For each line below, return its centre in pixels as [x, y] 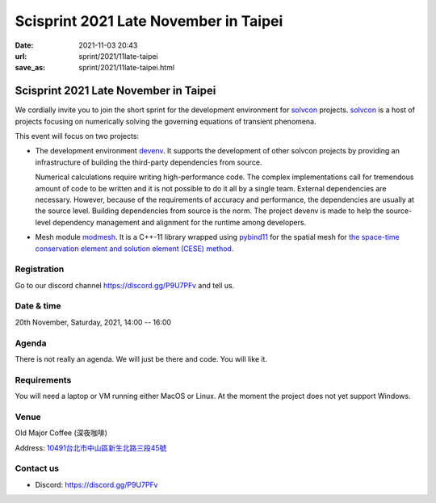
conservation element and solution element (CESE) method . [134, 248]
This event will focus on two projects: [77, 136]
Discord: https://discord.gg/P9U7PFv [96, 484]
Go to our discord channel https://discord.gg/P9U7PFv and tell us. [125, 285]
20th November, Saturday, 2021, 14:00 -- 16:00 [93, 322]
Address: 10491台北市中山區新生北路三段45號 [91, 447]
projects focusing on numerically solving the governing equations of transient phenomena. [166, 121]
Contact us [37, 468]
